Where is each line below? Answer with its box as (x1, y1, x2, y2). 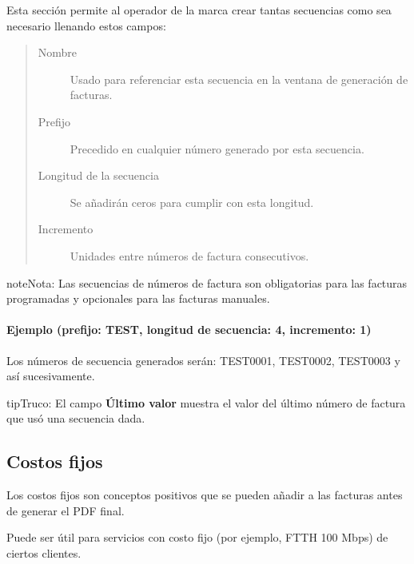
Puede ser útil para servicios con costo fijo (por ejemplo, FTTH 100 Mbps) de (6, 529, 388, 546)
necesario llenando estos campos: (6, 17, 166, 34)
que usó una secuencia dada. (6, 410, 145, 427)
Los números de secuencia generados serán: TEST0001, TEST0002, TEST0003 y (6, 352, 400, 368)
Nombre (38, 44, 78, 61)
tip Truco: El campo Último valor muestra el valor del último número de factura (6, 394, 406, 411)
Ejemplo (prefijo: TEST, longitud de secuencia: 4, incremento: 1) (6, 321, 372, 338)
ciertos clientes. (6, 544, 82, 561)
